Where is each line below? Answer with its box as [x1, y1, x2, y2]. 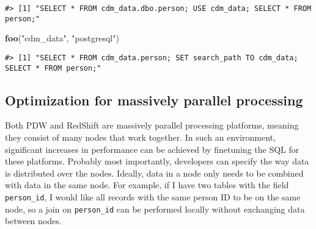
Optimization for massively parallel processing [5, 90, 303, 109]
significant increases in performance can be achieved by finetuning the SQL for [5, 143, 299, 155]
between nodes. [5, 214, 62, 227]
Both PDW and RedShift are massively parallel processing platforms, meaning [5, 119, 299, 132]
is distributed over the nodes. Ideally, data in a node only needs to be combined [5, 166, 304, 179]
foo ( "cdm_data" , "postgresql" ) [5, 32, 119, 44]
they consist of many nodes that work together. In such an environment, [5, 131, 276, 144]
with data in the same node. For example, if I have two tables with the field [5, 178, 289, 191]
